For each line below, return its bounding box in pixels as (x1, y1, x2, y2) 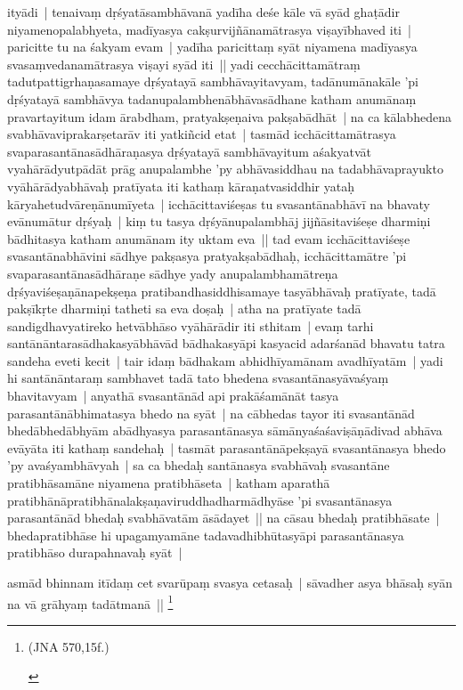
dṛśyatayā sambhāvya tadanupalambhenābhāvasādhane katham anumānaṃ (7, 89, 417, 108)
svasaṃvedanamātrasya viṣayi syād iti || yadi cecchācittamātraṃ (7, 54, 361, 73)
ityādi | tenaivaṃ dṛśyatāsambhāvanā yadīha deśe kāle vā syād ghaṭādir (7, 3, 400, 20)
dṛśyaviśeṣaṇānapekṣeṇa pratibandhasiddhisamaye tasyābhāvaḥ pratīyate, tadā (7, 281, 436, 300)
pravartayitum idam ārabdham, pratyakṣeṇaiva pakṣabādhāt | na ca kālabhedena (7, 107, 451, 126)
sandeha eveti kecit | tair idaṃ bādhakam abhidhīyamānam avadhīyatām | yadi (7, 351, 443, 369)
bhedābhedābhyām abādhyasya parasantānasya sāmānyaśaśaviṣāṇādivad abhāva (7, 421, 443, 440)
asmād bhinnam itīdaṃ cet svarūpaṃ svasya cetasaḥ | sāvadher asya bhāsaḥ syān (7, 573, 453, 591)
